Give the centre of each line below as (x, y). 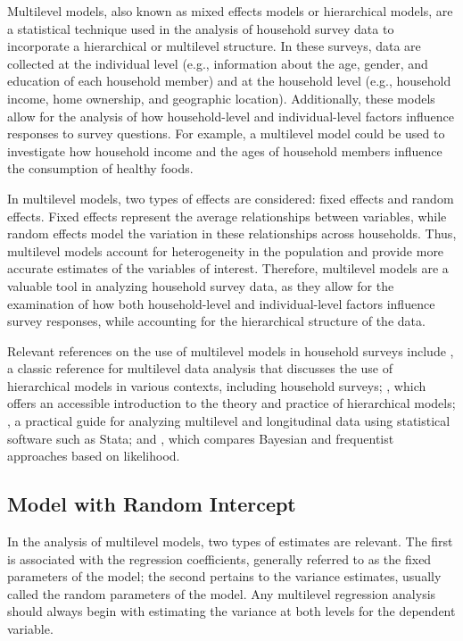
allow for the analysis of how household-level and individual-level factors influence (231, 116)
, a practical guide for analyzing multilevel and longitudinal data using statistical (229, 421)
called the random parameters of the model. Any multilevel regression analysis (222, 593)
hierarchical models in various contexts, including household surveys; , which (217, 385)
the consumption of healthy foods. (100, 168)
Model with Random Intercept (152, 504)
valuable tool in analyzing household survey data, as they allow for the (201, 285)
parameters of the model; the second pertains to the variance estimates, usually (224, 576)
